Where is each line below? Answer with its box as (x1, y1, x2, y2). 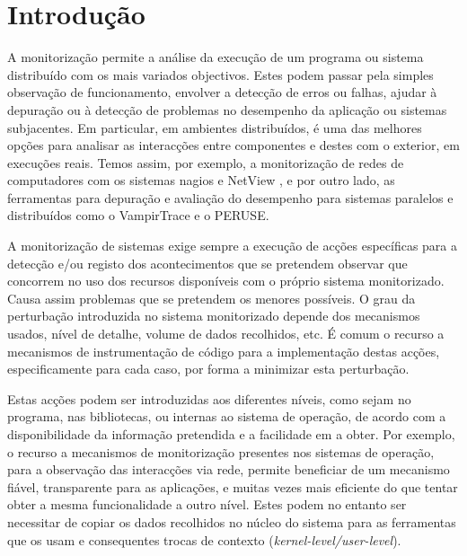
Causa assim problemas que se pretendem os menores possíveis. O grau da (7, 288, 416, 307)
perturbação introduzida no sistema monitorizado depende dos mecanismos (7, 306, 420, 325)
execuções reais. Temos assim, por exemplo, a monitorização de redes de (7, 153, 404, 172)
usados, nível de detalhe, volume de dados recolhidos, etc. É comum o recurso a (7, 324, 445, 343)
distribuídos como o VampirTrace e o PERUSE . (7, 206, 269, 225)
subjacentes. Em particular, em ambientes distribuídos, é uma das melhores (7, 118, 422, 137)
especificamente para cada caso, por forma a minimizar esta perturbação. (7, 359, 410, 378)
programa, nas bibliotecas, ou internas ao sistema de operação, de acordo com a (7, 407, 446, 426)
